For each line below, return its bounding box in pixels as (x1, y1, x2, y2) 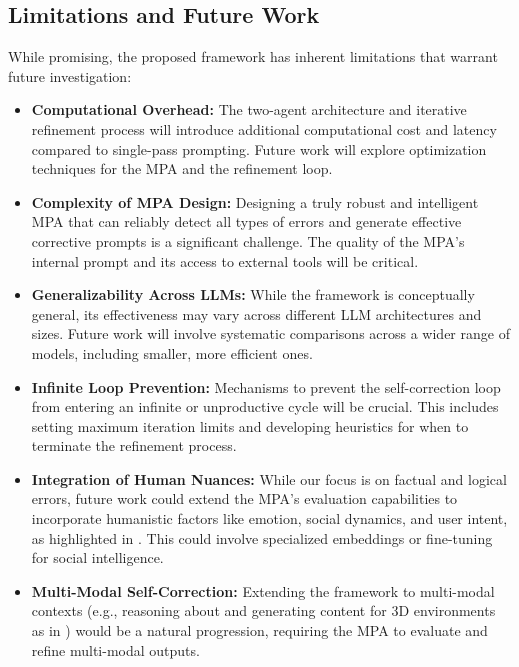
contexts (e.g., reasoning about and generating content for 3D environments (31, 600, 496, 621)
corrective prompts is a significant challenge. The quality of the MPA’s (31, 230, 465, 251)
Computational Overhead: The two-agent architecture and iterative (31, 99, 467, 120)
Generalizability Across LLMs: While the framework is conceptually (31, 284, 475, 305)
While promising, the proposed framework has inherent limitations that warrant (8, 46, 498, 67)
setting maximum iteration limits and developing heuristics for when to (31, 415, 469, 436)
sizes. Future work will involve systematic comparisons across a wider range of (31, 323, 510, 344)
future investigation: (8, 65, 132, 86)
